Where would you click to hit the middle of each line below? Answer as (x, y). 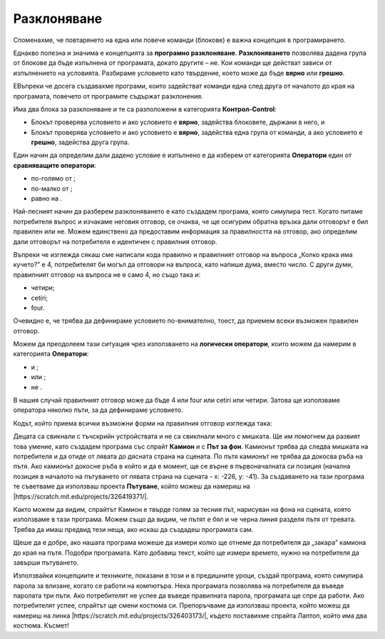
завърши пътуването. (46, 562)
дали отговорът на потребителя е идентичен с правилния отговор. (115, 241)
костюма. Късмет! (41, 625)
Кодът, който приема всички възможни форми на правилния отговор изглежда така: (143, 423)
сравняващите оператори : (55, 165)
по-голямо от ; (53, 178)
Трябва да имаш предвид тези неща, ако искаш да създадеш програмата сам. (133, 529)
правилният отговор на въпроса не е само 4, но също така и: (107, 274)
